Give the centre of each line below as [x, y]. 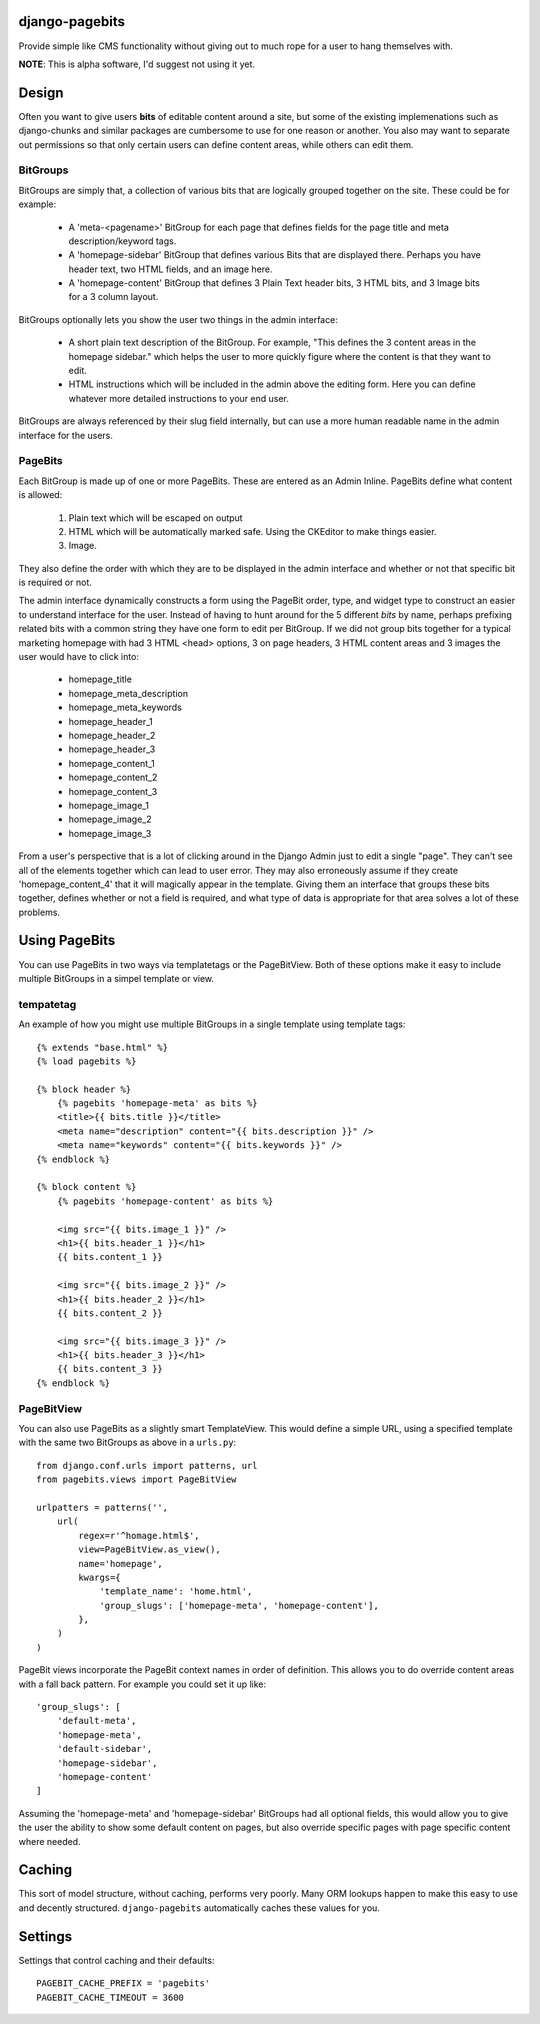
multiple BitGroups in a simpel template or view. [116, 978]
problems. [39, 912]
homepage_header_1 [111, 721]
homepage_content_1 [111, 763]
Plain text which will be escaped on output [156, 517]
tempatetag [47, 1004]
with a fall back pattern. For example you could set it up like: [142, 1684]
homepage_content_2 [113, 777]
